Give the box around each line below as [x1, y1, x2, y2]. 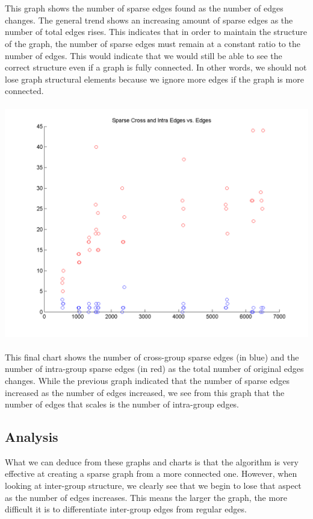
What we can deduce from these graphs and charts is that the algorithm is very [5, 455, 299, 468]
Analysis [5, 427, 58, 446]
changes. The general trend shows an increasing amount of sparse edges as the [5, 13, 293, 26]
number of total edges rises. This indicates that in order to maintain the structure [5, 25, 307, 38]
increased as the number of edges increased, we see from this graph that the [5, 386, 285, 398]
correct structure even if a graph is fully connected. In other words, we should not [5, 61, 307, 74]
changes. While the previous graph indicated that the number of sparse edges [5, 374, 290, 386]
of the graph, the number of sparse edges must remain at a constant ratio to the [5, 37, 300, 49]
